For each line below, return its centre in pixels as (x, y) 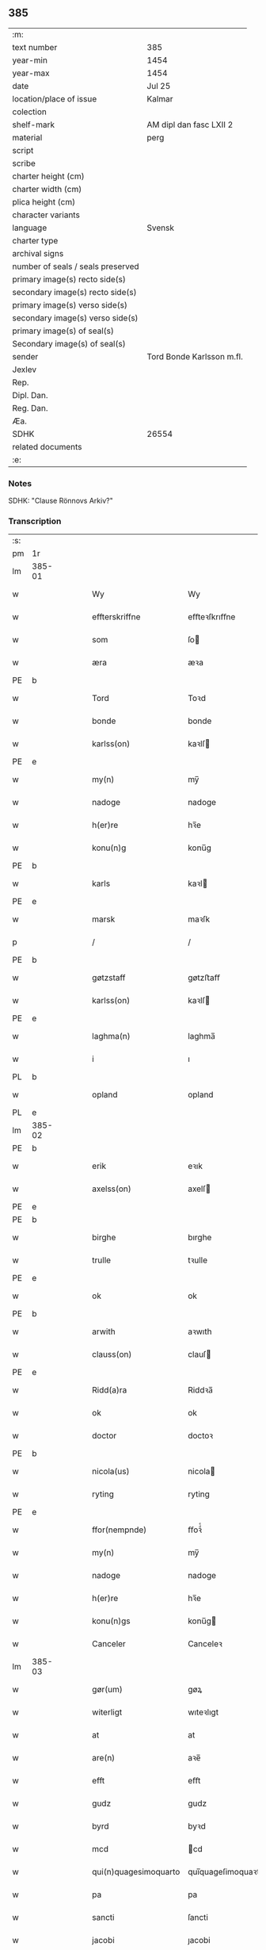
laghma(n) (111, 1036)
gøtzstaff (109, 978)
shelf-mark (34, 125)
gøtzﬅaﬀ (203, 978)
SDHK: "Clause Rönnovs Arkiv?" (61, 501)
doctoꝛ (200, 1436)
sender (25, 356)
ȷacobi (199, 1940)
